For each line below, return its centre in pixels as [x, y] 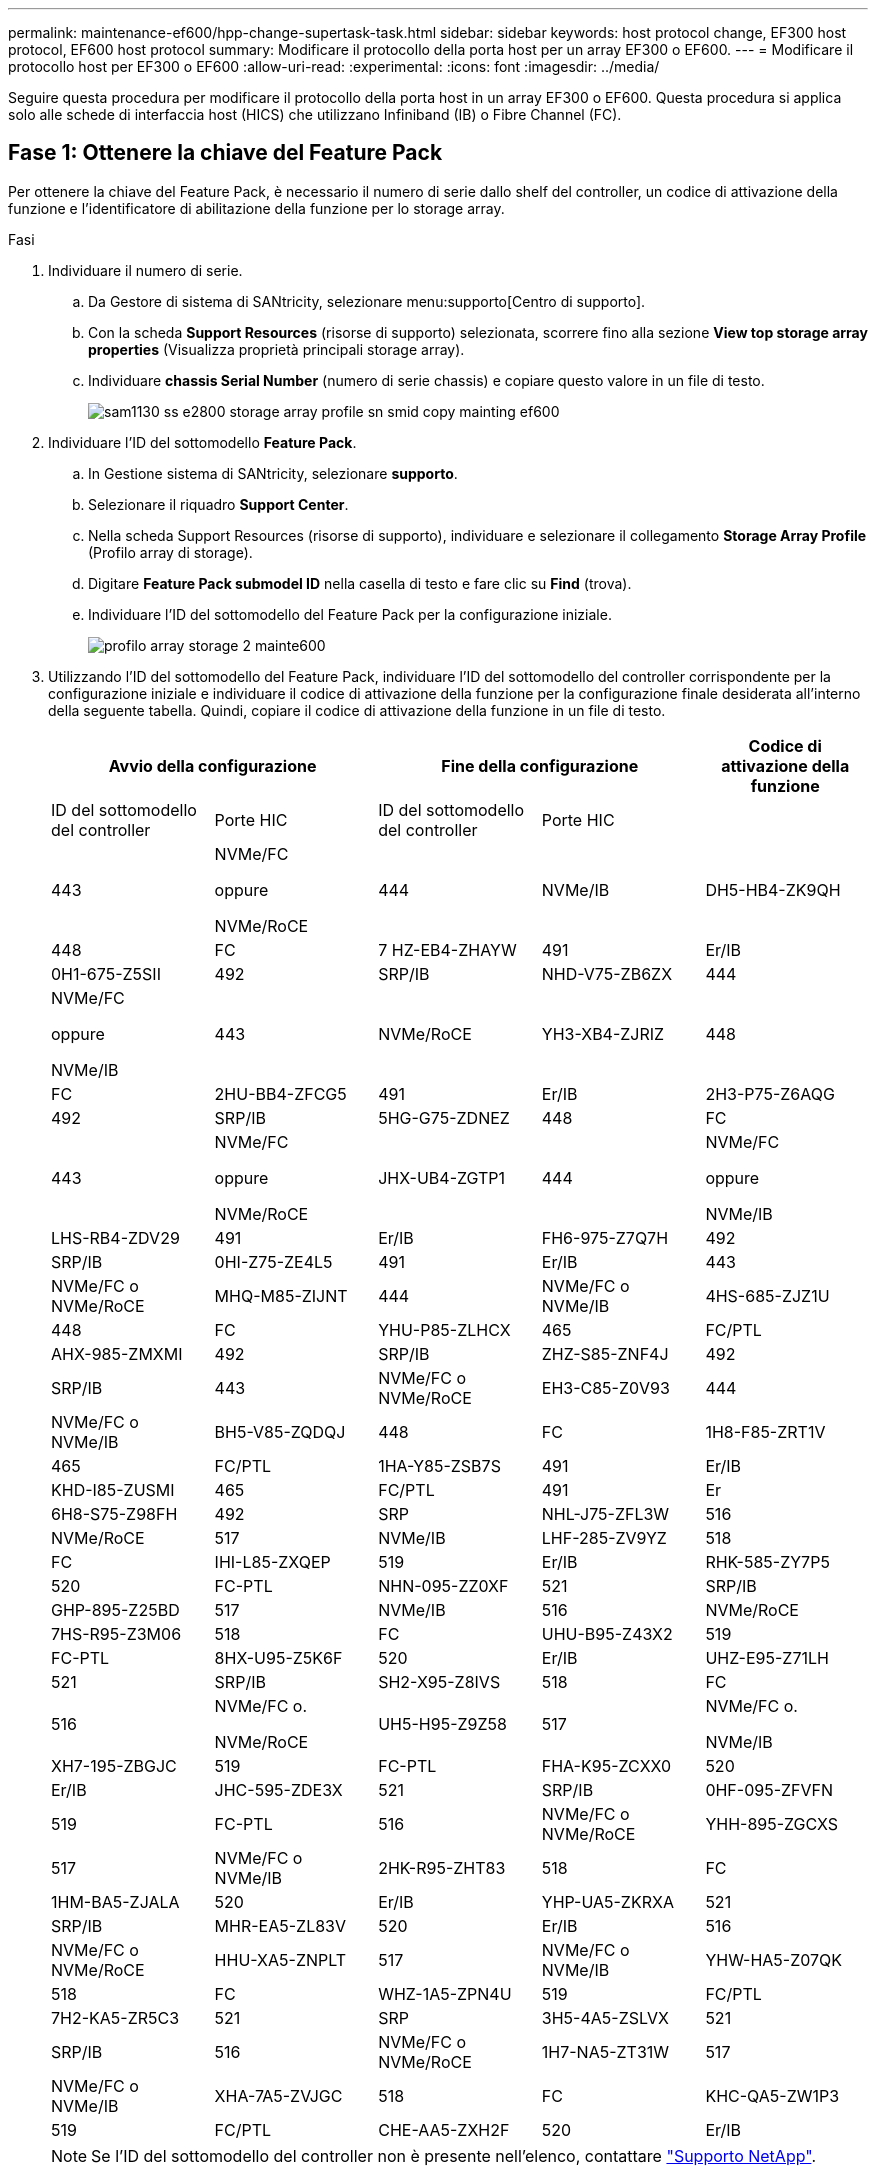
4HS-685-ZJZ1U [767, 1295]
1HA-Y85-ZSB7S [439, 1465]
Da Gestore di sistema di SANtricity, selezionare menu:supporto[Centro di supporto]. [367, 301]
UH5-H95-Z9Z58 [442, 1723]
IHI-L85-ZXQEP [272, 1561]
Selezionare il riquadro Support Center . [218, 504]
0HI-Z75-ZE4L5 [273, 1261]
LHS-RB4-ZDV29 [115, 1237]
